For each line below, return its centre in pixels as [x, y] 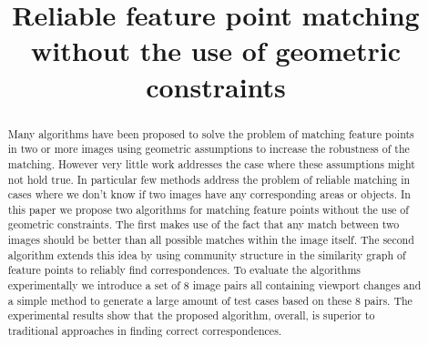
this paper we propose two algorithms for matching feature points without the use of [208, 209]
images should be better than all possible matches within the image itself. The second [211, 240]
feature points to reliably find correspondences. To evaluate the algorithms [184, 270]
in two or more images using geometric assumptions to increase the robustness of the [209, 149]
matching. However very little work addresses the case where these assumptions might [211, 163]
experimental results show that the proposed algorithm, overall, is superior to [191, 315]
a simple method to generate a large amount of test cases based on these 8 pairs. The [210, 300]
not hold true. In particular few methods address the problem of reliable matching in [209, 179]
